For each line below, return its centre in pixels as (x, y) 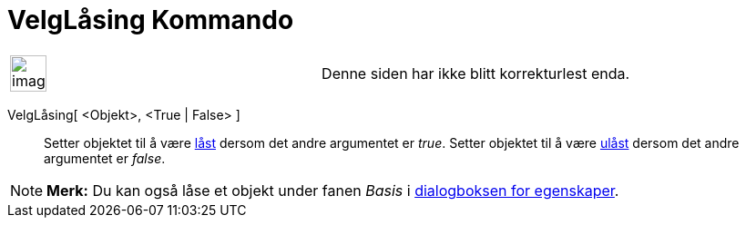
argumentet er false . (105, 158)
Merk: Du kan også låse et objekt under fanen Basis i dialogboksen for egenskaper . (333, 190)
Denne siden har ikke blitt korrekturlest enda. (476, 73)
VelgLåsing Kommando (151, 20)
